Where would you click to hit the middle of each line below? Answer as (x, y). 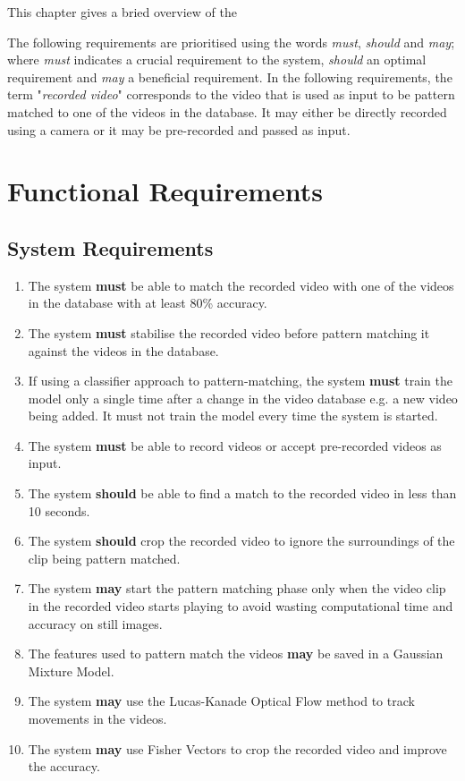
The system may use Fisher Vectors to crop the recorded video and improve (237, 748)
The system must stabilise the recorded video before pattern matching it (229, 332)
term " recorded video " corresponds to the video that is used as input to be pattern (231, 94)
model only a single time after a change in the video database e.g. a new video (243, 398)
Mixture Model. (71, 671)
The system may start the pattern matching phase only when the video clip (237, 588)
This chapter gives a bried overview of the (122, 12)
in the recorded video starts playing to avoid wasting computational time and (241, 606)
